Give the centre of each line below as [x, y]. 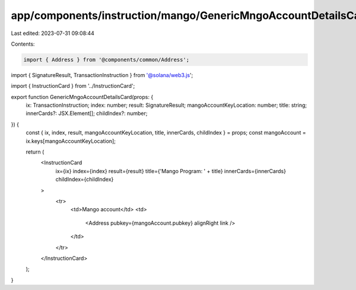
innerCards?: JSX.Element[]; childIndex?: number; [87, 113]
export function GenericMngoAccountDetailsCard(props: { [82, 97]
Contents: [23, 44]
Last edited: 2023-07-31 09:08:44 [53, 33]
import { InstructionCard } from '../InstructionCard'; [73, 86]
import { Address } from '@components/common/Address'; [107, 60]
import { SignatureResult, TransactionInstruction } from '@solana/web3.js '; [102, 75]
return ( [35, 152]
